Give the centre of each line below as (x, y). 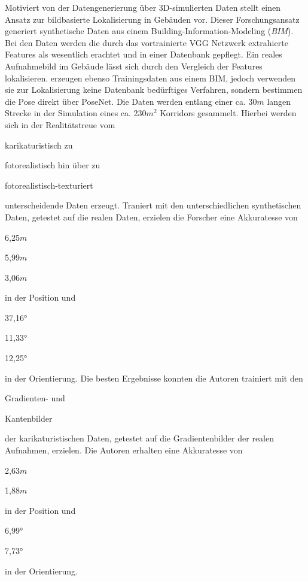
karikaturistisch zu (39, 145)
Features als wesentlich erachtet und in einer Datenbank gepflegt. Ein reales (144, 54)
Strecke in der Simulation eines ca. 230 (76, 113)
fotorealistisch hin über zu (53, 165)
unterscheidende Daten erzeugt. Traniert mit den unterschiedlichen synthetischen (153, 205)
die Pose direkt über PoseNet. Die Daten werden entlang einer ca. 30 (131, 101)
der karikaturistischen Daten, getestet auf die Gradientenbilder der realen (139, 438)
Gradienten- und (35, 398)
